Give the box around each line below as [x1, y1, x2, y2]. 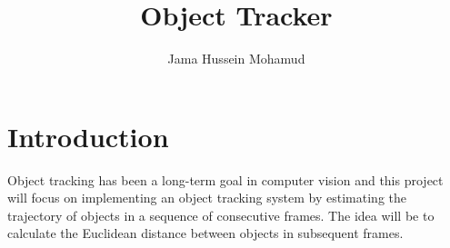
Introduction [7, 117, 169, 154]
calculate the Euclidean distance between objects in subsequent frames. [7, 223, 404, 243]
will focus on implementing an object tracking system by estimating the [7, 188, 406, 207]
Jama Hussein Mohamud [167, 49, 305, 68]
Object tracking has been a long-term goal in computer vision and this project [7, 170, 444, 189]
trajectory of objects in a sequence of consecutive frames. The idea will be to [7, 205, 435, 224]
